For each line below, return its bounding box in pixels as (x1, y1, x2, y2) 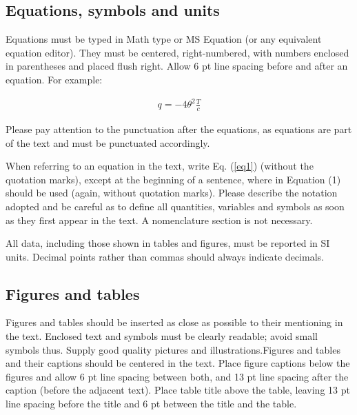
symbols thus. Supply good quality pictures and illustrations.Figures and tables (6, 342, 340, 356)
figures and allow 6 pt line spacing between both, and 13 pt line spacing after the (6, 369, 349, 383)
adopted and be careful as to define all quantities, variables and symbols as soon (6, 199, 345, 213)
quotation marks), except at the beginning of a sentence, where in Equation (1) (6, 172, 341, 186)
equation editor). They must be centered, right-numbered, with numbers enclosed (6, 45, 349, 59)
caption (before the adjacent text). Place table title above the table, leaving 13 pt (6, 383, 350, 397)
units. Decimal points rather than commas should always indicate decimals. (6, 249, 324, 263)
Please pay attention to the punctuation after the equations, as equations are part (6, 121, 352, 136)
